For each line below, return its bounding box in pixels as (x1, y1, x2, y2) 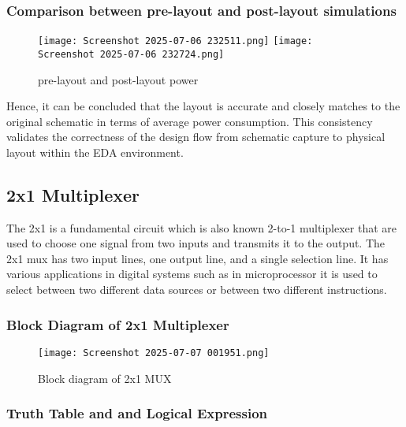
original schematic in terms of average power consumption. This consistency (6, 113, 373, 129)
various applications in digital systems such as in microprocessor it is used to (6, 265, 378, 282)
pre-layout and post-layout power (38, 71, 199, 87)
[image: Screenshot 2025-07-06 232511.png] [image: (38, 35, 313, 47)
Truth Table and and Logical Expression (6, 403, 268, 423)
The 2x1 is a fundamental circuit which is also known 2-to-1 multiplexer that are (6, 219, 397, 236)
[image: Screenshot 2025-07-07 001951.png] (38, 347, 270, 358)
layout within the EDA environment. (6, 143, 184, 160)
